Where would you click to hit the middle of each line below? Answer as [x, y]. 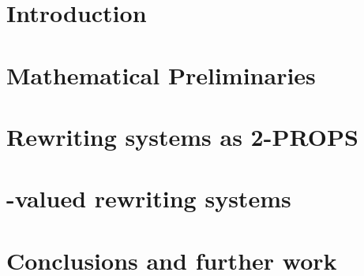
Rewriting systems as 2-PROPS [182, 136]
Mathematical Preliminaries [161, 75]
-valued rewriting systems [149, 198]
